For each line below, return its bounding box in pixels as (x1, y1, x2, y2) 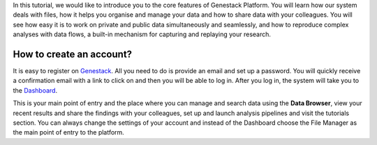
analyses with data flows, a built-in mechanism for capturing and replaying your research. (13, 30, 272, 38)
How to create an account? (13, 48, 133, 60)
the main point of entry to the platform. (13, 128, 125, 137)
